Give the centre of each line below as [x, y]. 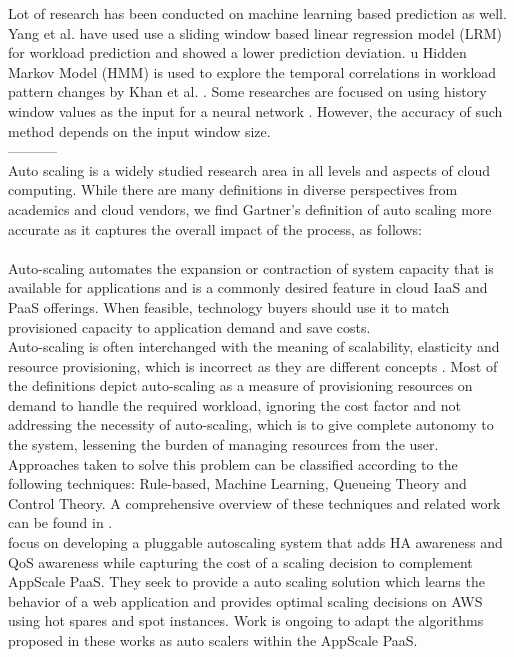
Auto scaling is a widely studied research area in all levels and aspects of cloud [249, 169]
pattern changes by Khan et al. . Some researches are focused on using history [247, 91]
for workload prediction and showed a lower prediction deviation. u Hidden [237, 52]
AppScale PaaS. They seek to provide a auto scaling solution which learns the [246, 581]
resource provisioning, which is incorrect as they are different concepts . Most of [253, 365]
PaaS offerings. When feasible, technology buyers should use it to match [229, 306]
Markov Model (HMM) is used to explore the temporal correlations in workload [252, 71]
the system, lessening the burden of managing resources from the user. [223, 444]
